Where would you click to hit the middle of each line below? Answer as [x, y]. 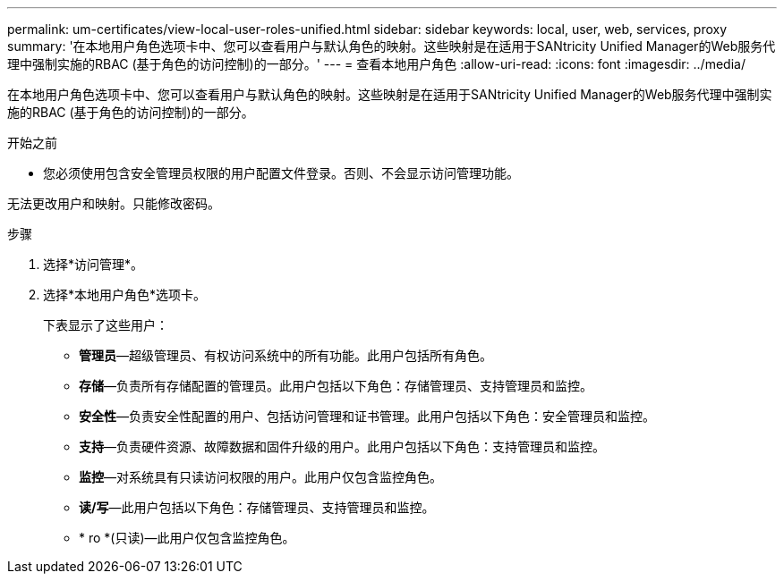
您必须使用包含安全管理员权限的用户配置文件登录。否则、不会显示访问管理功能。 [281, 173]
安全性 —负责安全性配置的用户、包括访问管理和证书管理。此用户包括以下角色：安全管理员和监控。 [367, 416]
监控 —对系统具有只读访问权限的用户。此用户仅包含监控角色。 [260, 477]
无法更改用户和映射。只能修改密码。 [114, 203]
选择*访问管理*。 [94, 264]
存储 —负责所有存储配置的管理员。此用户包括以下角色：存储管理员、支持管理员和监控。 [336, 386]
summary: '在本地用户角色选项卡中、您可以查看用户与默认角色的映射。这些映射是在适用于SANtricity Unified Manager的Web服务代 [392, 46]
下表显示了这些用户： [106, 325]
